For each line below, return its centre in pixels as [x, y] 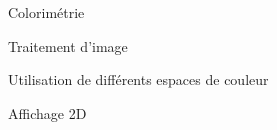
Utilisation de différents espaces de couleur [138, 79]
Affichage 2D [47, 112]
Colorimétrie [46, 12]
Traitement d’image [68, 45]
